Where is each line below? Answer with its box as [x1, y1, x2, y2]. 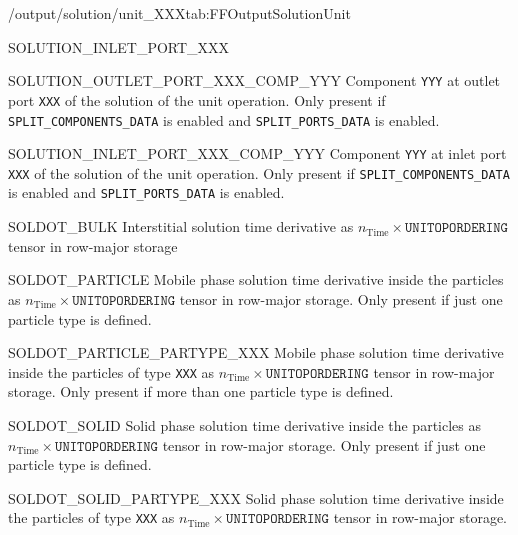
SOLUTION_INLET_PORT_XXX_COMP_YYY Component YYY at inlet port [8, 143, 507, 164]
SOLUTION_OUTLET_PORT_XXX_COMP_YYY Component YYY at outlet [8, 70, 501, 91]
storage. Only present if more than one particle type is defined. [8, 381, 394, 402]
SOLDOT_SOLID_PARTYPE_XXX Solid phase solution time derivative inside [8, 487, 504, 508]
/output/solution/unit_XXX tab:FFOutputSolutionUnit [8, 3, 351, 23]
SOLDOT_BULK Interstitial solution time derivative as [8, 216, 354, 237]
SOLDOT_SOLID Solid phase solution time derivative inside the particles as [8, 414, 481, 435]
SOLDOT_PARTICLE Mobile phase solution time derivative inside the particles [8, 269, 504, 290]
